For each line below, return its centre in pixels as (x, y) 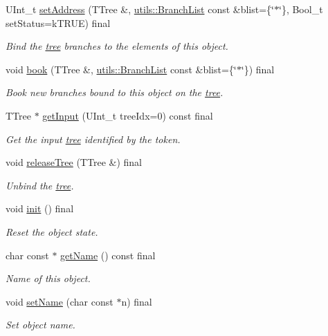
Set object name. (40, 325)
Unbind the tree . (40, 185)
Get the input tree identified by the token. (93, 139)
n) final (137, 301)
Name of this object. (48, 278)
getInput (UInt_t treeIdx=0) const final (128, 115)
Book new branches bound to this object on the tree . (115, 92)
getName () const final (108, 255)
